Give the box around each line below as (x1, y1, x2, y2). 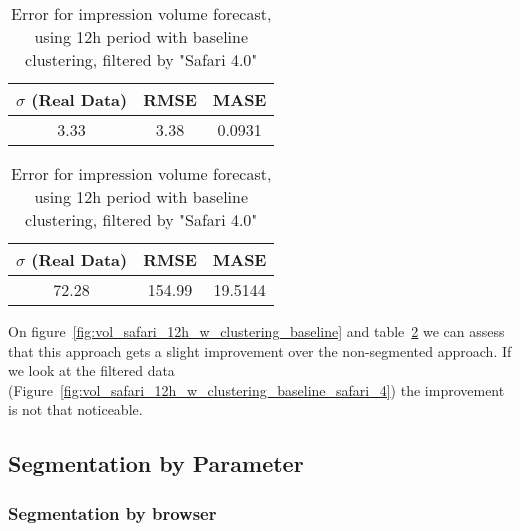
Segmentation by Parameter (8, 448, 304, 479)
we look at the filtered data (8, 360, 175, 381)
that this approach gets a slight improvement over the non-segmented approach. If (8, 340, 512, 361)
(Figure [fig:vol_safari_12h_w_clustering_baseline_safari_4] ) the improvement (8, 379, 505, 400)
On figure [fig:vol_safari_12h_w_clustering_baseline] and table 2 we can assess (8, 321, 505, 341)
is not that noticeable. (8, 399, 143, 420)
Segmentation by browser (8, 500, 217, 525)
